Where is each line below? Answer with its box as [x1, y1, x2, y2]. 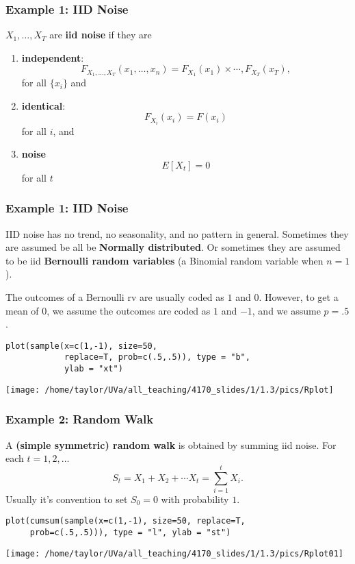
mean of [5, 303, 39, 317]
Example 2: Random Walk [5, 410, 154, 428]
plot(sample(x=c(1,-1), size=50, [5, 341, 157, 351]
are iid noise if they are [49, 27, 152, 42]
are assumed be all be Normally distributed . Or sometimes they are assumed [5, 240, 341, 254]
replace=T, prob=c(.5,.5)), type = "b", [64, 352, 250, 363]
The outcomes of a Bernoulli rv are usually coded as [5, 289, 224, 304]
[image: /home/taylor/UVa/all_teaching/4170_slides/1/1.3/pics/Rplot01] [5, 548, 343, 559]
